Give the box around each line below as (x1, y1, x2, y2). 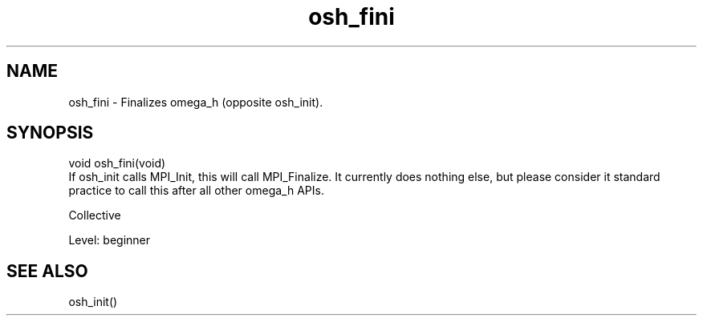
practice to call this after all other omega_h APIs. (68, 183, 324, 198)
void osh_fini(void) (68, 156, 166, 171)
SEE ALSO (6, 260, 88, 281)
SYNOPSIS (6, 123, 94, 143)
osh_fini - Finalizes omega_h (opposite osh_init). (68, 95, 323, 109)
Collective (68, 208, 121, 223)
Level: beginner (68, 233, 150, 248)
